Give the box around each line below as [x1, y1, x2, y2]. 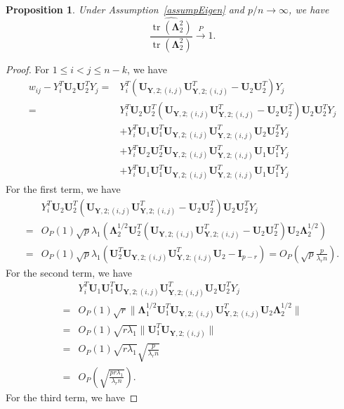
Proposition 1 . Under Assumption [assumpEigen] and [6, 2, 244, 16]
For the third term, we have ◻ [6, 389, 138, 404]
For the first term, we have [6, 182, 121, 196]
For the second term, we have [6, 265, 132, 279]
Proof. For [6, 61, 50, 76]
